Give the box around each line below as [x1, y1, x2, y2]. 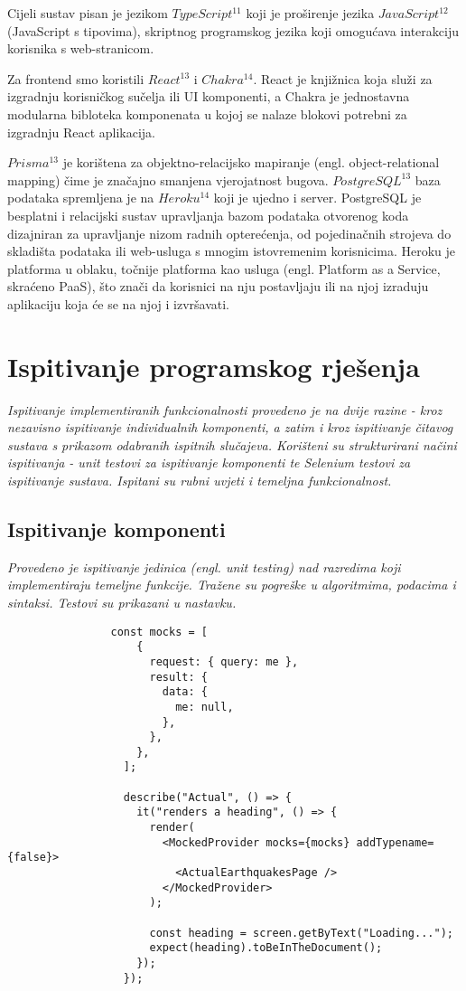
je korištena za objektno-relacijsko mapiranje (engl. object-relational [62, 153, 440, 172]
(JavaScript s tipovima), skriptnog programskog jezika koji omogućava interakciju [7, 21, 459, 40]
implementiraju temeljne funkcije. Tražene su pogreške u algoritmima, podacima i [7, 575, 456, 594]
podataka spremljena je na [7, 188, 154, 207]
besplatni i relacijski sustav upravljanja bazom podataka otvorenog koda [7, 205, 409, 224]
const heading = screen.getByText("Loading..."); [149, 926, 453, 939]
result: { [149, 670, 208, 684]
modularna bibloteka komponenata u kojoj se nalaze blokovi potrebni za [7, 104, 407, 123]
